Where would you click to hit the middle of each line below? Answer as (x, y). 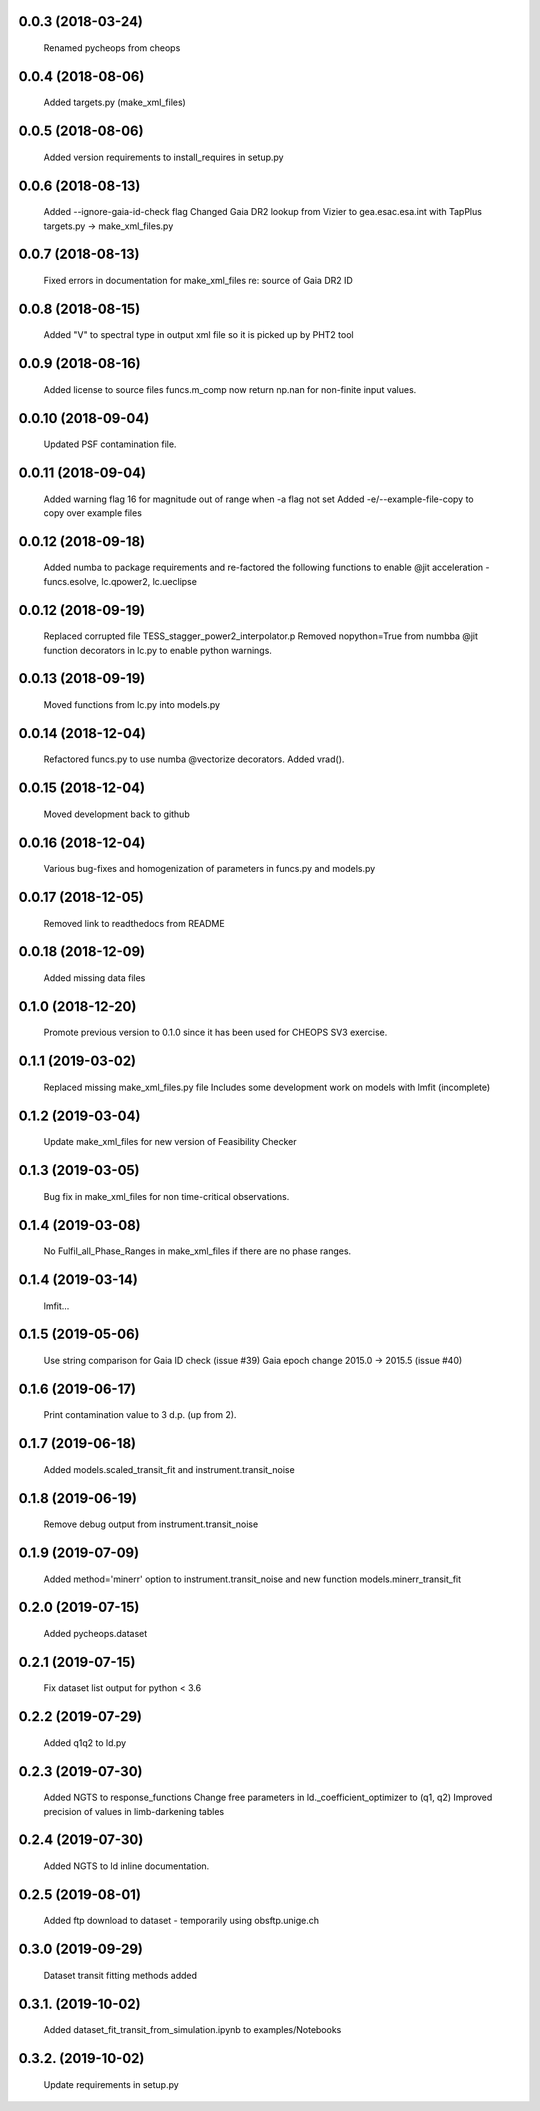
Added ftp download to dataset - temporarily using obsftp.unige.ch (181, 1921)
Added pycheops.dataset (95, 1633)
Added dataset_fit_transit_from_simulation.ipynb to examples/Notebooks (192, 2030)
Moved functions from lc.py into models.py (131, 705)
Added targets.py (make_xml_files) (115, 102)
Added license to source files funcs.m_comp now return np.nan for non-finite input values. (230, 389)
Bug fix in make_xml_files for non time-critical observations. (166, 1196)
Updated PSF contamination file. (110, 444)
